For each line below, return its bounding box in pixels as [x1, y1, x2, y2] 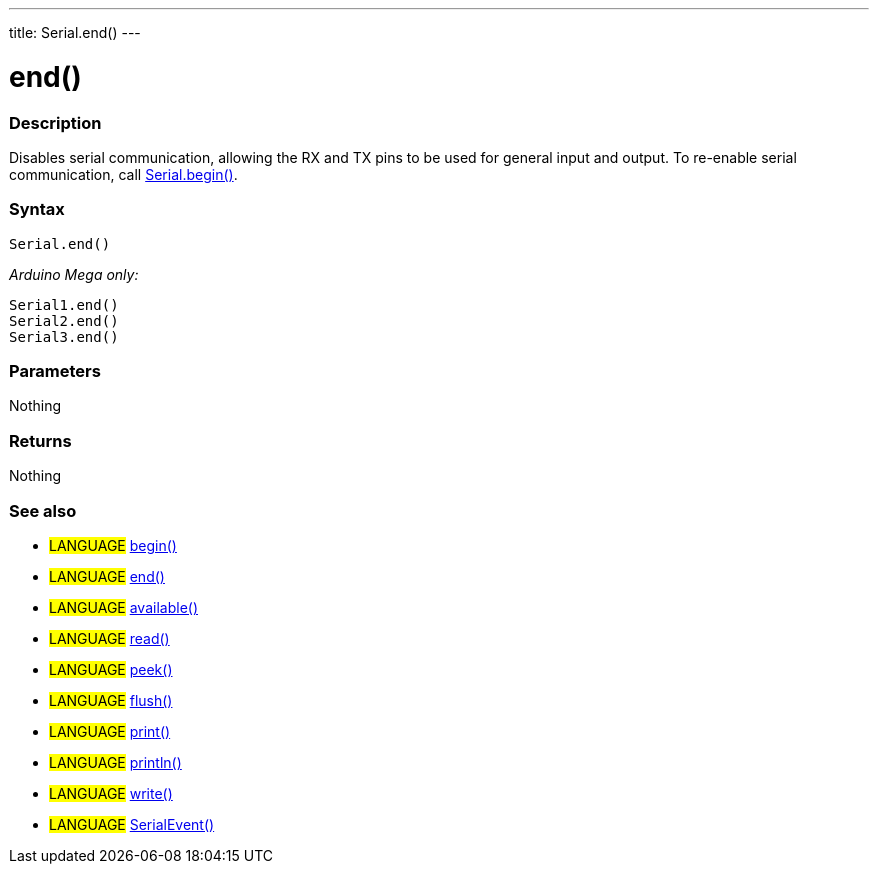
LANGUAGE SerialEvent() [49, 815, 215, 833]
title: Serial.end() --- [9, 24, 141, 41]
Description [9, 112, 102, 133]
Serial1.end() [9, 296, 119, 313]
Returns [9, 430, 72, 451]
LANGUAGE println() [49, 753, 182, 771]
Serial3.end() [9, 328, 119, 345]
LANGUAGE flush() [49, 691, 173, 709]
